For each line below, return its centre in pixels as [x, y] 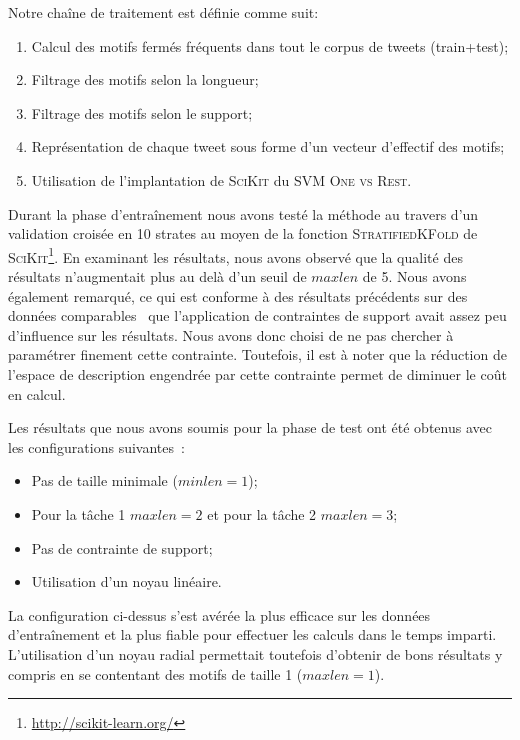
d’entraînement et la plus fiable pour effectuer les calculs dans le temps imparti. [252, 634]
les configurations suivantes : [96, 446]
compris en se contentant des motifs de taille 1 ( [155, 673]
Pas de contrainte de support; [122, 547]
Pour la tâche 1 [78, 513]
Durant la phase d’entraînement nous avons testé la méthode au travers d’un [243, 213]
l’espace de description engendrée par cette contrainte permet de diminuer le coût [257, 373]
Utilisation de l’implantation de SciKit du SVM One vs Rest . [221, 179]
